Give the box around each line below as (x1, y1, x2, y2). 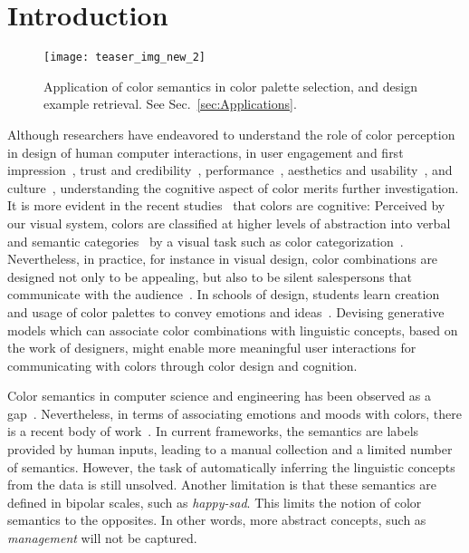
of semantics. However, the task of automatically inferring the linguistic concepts (7, 457, 455, 476)
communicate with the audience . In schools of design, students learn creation (7, 285, 440, 304)
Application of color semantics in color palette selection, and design (43, 76, 417, 95)
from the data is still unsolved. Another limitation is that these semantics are (7, 475, 436, 494)
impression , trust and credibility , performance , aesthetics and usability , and (7, 160, 453, 179)
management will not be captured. (7, 529, 197, 548)
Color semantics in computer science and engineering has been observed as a (7, 386, 432, 405)
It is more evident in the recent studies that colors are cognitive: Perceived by (7, 196, 445, 215)
